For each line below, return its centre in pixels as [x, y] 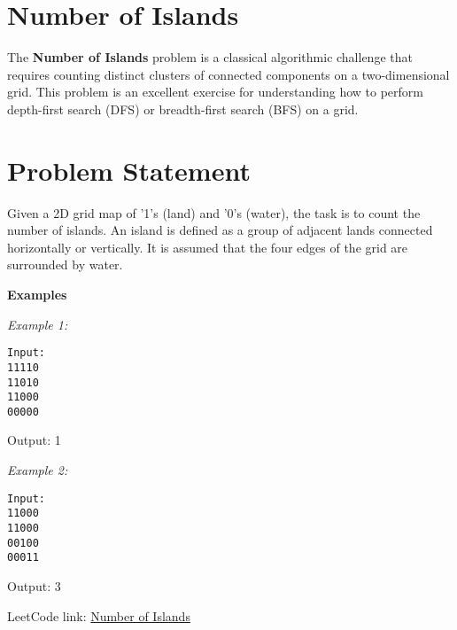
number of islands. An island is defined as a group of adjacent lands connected [220, 230]
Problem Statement [129, 170]
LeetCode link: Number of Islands [99, 615]
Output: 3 [34, 585]
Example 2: [38, 470]
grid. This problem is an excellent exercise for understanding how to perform [215, 92]
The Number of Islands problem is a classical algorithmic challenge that [210, 57]
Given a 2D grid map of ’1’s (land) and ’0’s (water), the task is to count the [214, 212]
